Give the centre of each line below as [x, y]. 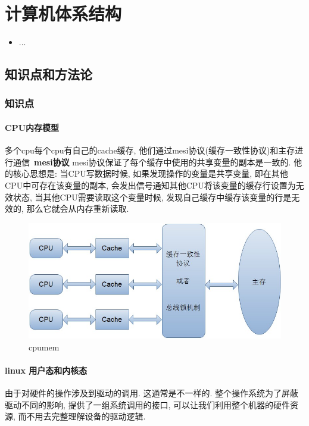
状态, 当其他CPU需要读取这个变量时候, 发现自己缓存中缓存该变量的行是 [152, 197]
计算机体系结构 [63, 13]
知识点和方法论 [49, 74]
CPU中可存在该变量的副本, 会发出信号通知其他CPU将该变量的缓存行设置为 [150, 185]
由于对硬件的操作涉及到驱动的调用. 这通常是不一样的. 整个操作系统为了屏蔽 [152, 393]
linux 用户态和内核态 [46, 370]
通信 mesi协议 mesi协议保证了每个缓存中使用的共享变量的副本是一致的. [152, 162]
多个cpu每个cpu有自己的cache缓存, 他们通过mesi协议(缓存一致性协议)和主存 [150, 150]
